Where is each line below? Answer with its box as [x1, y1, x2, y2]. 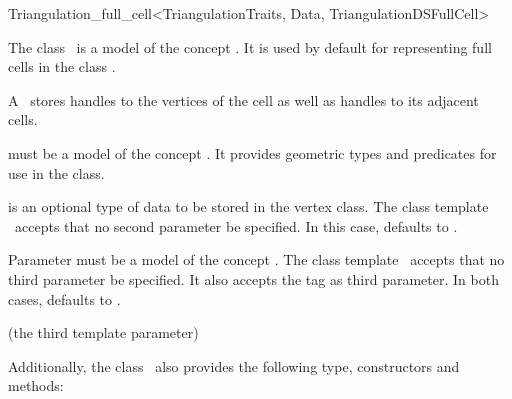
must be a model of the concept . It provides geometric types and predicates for [8, 142, 497, 163]
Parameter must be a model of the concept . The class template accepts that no [8, 249, 505, 270]
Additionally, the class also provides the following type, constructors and [8, 355, 460, 376]
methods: [8, 375, 64, 396]
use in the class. [8, 162, 105, 183]
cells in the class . [8, 56, 116, 77]
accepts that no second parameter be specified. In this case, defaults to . [14, 215, 458, 236]
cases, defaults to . [8, 288, 121, 309]
